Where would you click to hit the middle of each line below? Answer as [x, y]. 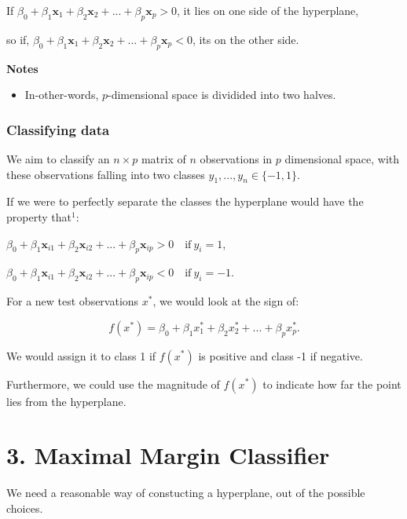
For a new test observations [73, 301]
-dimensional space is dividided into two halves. [222, 95]
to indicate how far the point [332, 384]
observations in [236, 159]
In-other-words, [62, 95]
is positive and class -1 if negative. [280, 355]
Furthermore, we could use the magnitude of [113, 384]
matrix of [163, 159]
